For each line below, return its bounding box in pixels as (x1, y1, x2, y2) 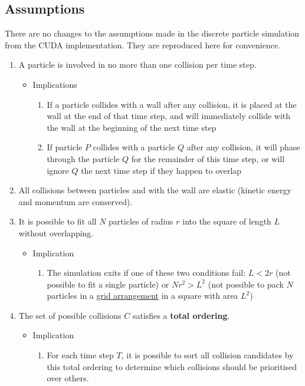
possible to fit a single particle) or (47, 278, 169, 290)
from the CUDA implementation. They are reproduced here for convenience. (5, 38, 281, 51)
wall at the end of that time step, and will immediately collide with (47, 110, 291, 122)
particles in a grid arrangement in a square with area (47, 289, 238, 302)
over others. (47, 372, 89, 384)
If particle (47, 141, 83, 153)
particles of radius (109, 215, 173, 227)
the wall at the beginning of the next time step (47, 121, 217, 133)
